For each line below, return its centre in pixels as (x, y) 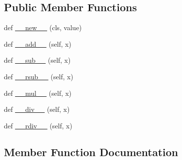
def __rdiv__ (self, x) (38, 125)
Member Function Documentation (91, 151)
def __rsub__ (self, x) (39, 76)
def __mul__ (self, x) (38, 93)
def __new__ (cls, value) (43, 27)
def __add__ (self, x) (38, 44)
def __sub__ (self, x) (37, 60)
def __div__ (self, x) (37, 109)
